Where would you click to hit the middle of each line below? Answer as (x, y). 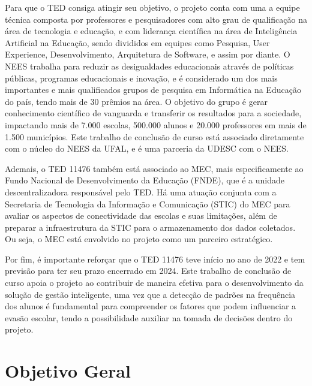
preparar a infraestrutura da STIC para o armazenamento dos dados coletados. (150, 227)
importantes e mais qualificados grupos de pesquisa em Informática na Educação (153, 90)
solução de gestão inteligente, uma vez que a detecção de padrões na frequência (150, 294)
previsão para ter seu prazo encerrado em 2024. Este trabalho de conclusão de (148, 271)
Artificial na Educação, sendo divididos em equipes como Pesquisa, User (137, 42)
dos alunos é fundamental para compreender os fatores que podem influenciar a (151, 306)
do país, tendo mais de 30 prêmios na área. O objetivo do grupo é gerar (136, 101)
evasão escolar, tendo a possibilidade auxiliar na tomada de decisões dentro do (149, 317)
